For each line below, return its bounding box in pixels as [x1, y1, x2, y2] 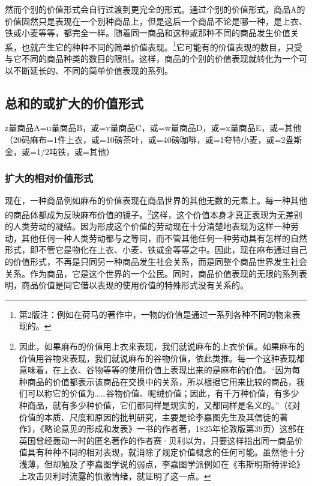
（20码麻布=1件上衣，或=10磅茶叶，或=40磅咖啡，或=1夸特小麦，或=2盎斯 [5, 133, 302, 146]
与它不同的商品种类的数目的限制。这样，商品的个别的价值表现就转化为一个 [5, 52, 299, 65]
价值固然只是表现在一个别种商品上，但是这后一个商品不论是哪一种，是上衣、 [5, 14, 307, 27]
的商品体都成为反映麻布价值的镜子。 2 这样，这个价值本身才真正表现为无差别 [5, 207, 302, 220]
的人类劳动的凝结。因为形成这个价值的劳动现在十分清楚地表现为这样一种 [5, 220, 290, 232]
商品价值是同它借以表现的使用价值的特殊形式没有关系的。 [21, 279, 248, 291]
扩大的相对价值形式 [5, 171, 94, 186]
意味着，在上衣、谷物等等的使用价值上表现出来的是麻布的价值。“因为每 [19, 363, 301, 376]
